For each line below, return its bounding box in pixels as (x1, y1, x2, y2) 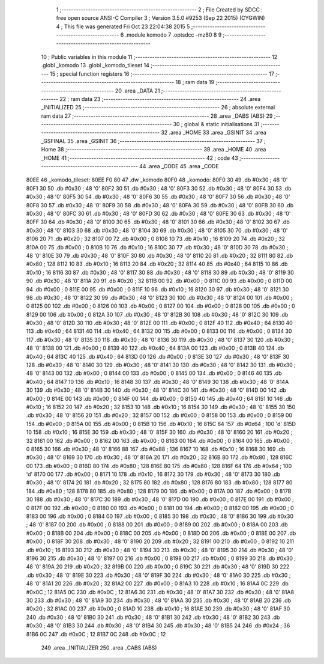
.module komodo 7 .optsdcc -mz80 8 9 (125, 31, 222, 38)
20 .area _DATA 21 (115, 87, 160, 94)
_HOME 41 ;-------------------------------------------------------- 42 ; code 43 (41, 154, 238, 162)
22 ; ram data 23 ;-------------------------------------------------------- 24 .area (59, 95, 261, 102)
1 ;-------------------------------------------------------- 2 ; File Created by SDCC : (56, 6, 263, 13)
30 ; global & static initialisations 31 (173, 121, 260, 128)
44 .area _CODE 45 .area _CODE (139, 163, 219, 170)
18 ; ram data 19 (175, 79, 215, 86)
